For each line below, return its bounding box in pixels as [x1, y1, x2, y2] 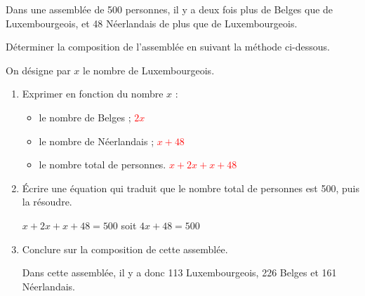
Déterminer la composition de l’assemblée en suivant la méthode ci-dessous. [6, 39, 330, 54]
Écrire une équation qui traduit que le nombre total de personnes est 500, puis [22, 180, 360, 195]
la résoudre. [22, 194, 72, 209]
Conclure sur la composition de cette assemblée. [22, 241, 228, 256]
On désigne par [6, 62, 71, 77]
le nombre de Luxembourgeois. [83, 62, 215, 77]
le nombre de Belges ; [39, 109, 131, 124]
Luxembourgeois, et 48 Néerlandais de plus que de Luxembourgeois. [6, 15, 298, 30]
